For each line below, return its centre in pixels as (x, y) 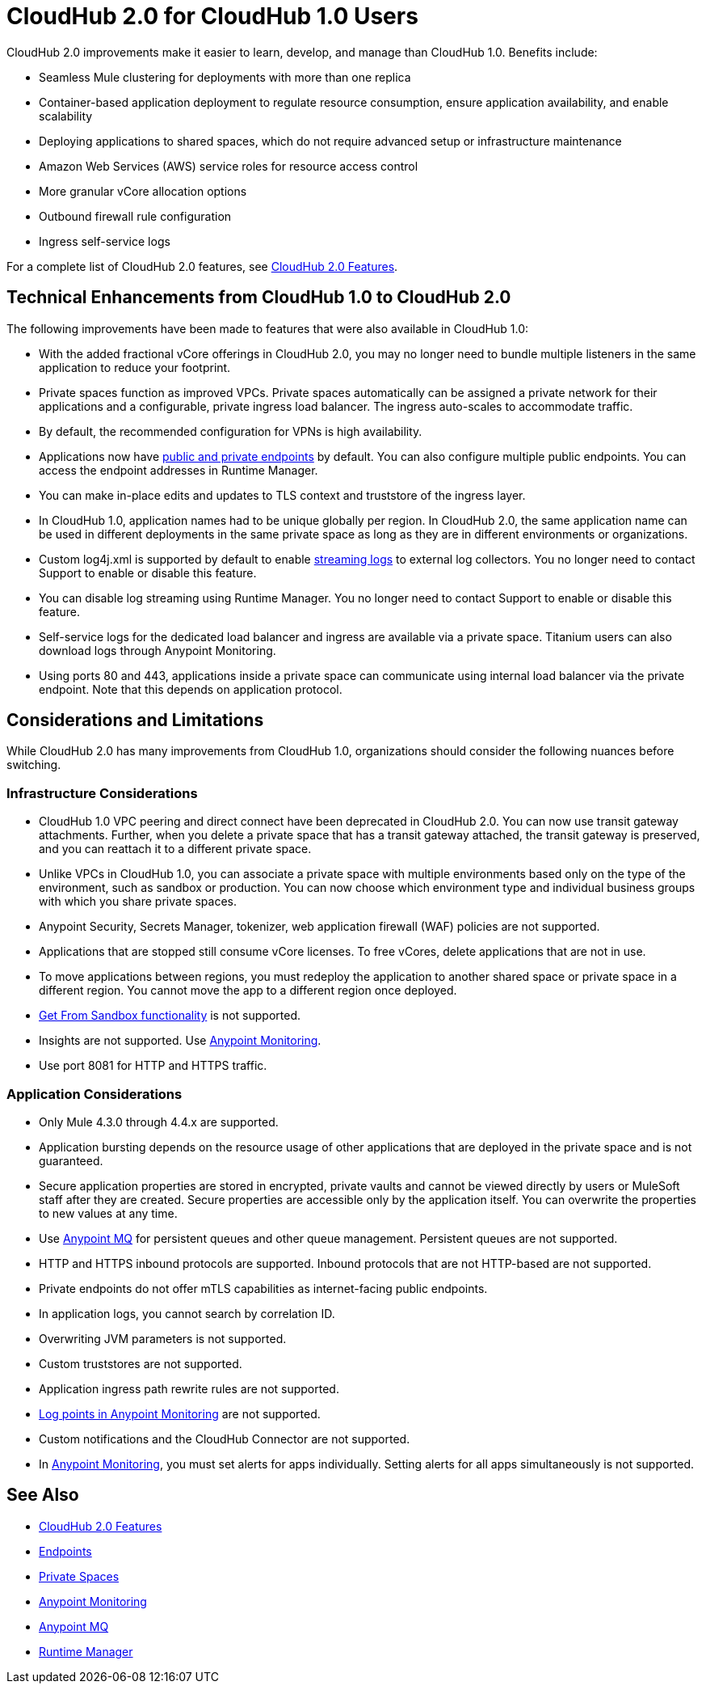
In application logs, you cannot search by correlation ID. (187, 1313)
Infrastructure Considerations (102, 793)
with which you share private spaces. (138, 902)
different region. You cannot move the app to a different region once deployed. (248, 991)
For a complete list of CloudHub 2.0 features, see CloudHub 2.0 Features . (202, 266)
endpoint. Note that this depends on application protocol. (191, 689)
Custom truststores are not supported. (141, 1363)
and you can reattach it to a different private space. (175, 849)
